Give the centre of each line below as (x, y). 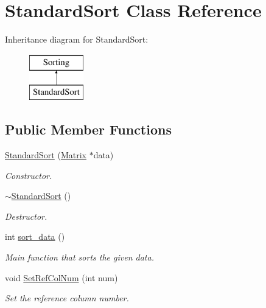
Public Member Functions (88, 129)
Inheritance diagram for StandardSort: (77, 39)
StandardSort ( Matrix (46, 155)
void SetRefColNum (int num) (61, 277)
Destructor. (26, 216)
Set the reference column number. (67, 298)
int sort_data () (35, 236)
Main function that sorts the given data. (79, 257)
